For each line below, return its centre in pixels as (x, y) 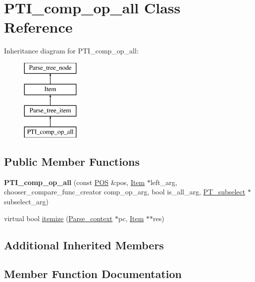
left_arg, (164, 182)
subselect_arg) (26, 202)
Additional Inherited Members (84, 245)
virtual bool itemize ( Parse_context (58, 218)
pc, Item (131, 218)
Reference (38, 27)
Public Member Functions (72, 162)
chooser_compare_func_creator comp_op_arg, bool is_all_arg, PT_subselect (125, 192)
